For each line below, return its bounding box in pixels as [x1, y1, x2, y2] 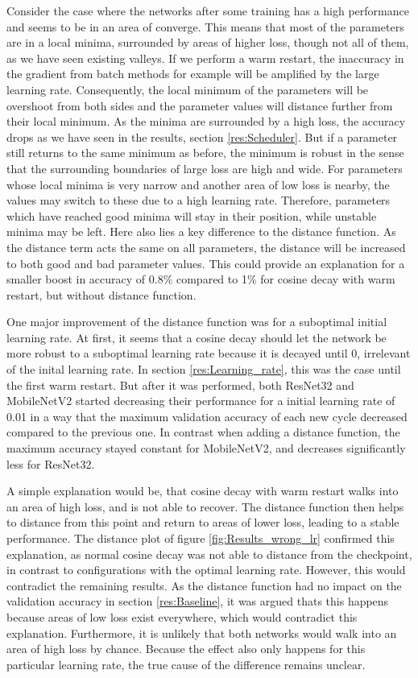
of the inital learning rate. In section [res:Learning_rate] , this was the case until [6, 361, 401, 378]
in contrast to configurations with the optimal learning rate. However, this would [6, 561, 406, 578]
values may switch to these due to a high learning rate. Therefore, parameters [6, 192, 391, 209]
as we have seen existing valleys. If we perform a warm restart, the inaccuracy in [6, 49, 404, 66]
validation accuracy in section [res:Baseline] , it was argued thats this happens [6, 593, 389, 610]
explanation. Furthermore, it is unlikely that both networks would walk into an [6, 624, 397, 641]
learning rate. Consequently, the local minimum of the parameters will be [6, 81, 369, 97]
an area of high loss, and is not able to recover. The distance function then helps [6, 498, 404, 515]
